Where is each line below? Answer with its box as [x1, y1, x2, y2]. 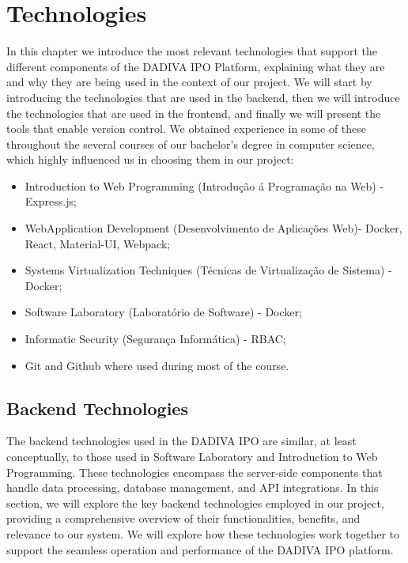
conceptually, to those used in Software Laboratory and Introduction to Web [6, 448, 378, 465]
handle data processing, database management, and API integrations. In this [6, 479, 379, 496]
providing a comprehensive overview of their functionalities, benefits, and [6, 510, 361, 527]
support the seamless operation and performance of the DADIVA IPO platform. [6, 541, 394, 557]
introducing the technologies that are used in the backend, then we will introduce [6, 89, 400, 105]
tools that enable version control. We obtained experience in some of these [6, 120, 367, 137]
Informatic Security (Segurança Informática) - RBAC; [25, 331, 286, 347]
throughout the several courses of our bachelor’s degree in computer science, [6, 135, 375, 152]
